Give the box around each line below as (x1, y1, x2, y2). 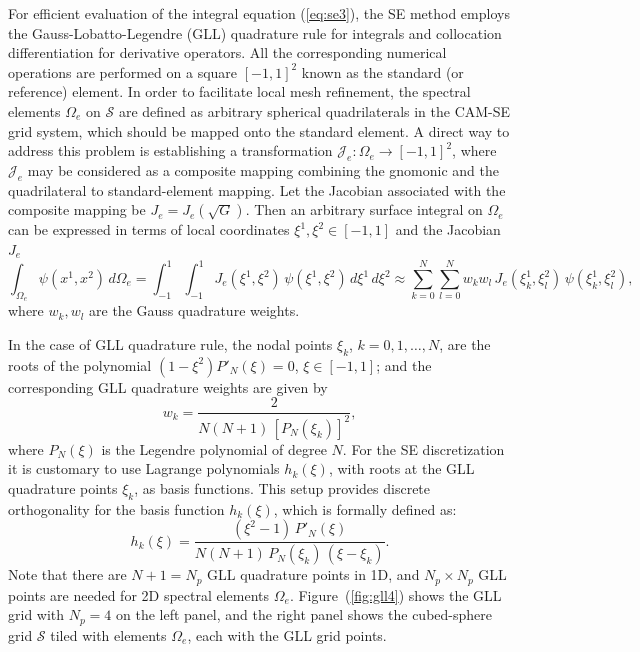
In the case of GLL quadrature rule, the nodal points (8, 333, 333, 354)
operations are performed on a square (8, 61, 238, 82)
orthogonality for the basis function (8, 498, 225, 519)
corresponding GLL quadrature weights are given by (8, 376, 328, 397)
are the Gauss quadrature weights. (89, 300, 300, 321)
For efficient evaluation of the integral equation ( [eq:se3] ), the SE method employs (8, 3, 510, 23)
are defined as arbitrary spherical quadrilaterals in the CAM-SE (118, 100, 511, 121)
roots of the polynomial (8, 354, 152, 375)
